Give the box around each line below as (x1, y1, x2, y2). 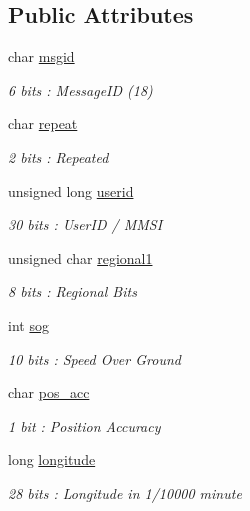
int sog (8, 314, 49, 335)
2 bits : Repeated (8, 146, 109, 167)
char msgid (8, 46, 75, 67)
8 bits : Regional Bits (8, 281, 137, 302)
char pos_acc (8, 382, 90, 403)
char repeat (8, 113, 78, 134)
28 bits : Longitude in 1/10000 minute (8, 482, 242, 503)
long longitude (8, 449, 96, 470)
